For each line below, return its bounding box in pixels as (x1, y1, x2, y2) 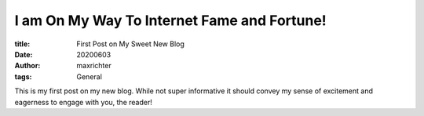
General (76, 71, 102, 82)
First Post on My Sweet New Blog (76, 39, 185, 49)
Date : (14, 49, 33, 59)
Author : (14, 61, 41, 71)
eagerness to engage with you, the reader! (14, 97, 152, 107)
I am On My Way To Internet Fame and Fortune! (14, 12, 327, 29)
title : (14, 39, 31, 49)
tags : (14, 71, 32, 82)
